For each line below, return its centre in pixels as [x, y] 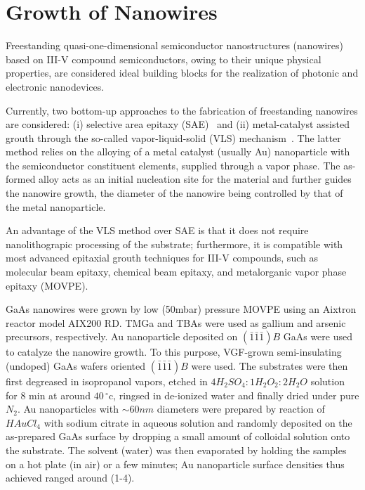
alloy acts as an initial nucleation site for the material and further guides [195, 179]
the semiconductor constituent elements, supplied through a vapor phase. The [173, 165]
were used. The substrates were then [270, 366]
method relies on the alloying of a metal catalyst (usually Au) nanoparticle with [178, 151]
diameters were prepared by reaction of [241, 409]
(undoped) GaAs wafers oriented [76, 366]
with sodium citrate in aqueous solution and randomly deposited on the [198, 422]
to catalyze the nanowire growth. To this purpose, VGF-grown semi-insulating [174, 352]
